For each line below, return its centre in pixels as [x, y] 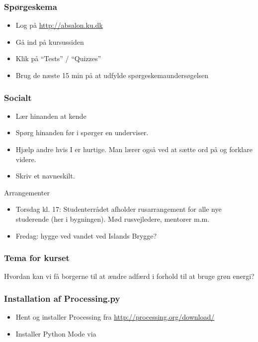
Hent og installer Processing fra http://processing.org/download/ [115, 317]
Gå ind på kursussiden [50, 42]
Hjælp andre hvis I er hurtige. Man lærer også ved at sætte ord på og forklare [134, 149]
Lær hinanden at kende [51, 116]
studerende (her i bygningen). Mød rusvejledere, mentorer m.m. [113, 218]
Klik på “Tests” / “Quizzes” [58, 58]
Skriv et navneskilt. [45, 176]
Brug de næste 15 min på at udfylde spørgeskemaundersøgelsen [112, 75]
